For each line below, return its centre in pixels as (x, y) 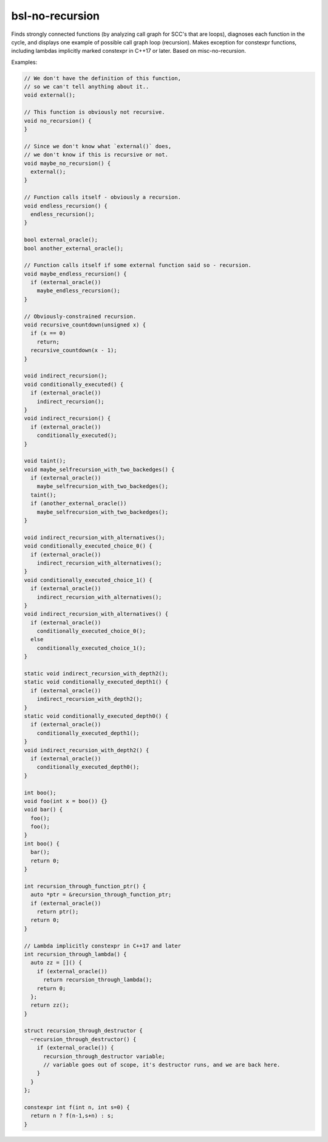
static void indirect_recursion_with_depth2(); (96, 674)
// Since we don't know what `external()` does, (98, 146)
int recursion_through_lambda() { (75, 954)
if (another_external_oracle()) (79, 504)
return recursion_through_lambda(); (98, 980)
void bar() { (43, 810)
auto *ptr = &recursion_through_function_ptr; (101, 895)
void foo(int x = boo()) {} (66, 801)
